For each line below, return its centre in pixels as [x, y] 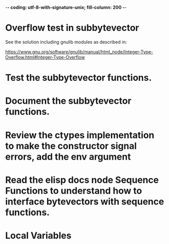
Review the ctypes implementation [80, 135]
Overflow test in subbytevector [72, 28]
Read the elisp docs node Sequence [82, 180]
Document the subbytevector [68, 101]
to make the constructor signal [71, 146]
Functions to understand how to [74, 191]
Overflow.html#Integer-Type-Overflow [45, 57]
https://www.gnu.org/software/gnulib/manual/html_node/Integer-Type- [79, 52]
